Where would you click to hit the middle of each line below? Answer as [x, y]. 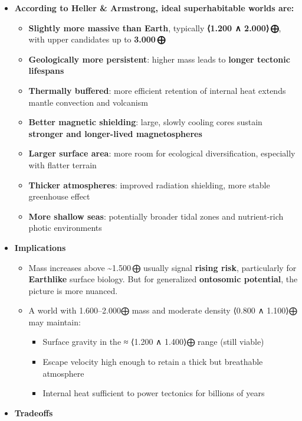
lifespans [46, 71]
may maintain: [55, 322]
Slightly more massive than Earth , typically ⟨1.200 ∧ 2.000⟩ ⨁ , [155, 27]
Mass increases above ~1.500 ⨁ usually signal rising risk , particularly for [163, 267]
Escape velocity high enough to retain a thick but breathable [153, 362]
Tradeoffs [34, 412]
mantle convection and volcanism [88, 102]
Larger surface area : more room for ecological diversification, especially [162, 153]
